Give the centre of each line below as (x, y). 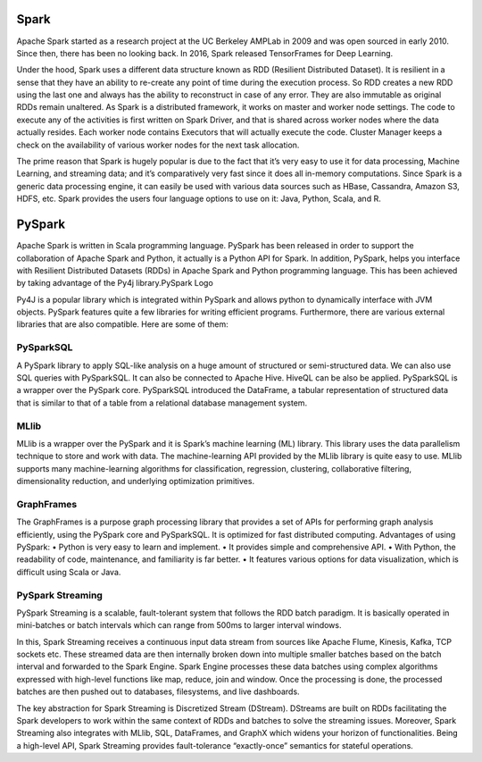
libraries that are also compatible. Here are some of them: (122, 324)
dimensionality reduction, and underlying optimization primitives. (135, 481)
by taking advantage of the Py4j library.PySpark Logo (115, 283)
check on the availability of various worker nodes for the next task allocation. (158, 145)
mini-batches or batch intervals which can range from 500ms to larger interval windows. (179, 625)
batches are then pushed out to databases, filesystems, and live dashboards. (158, 691)
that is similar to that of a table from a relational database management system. (162, 403)
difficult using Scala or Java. (69, 572)
